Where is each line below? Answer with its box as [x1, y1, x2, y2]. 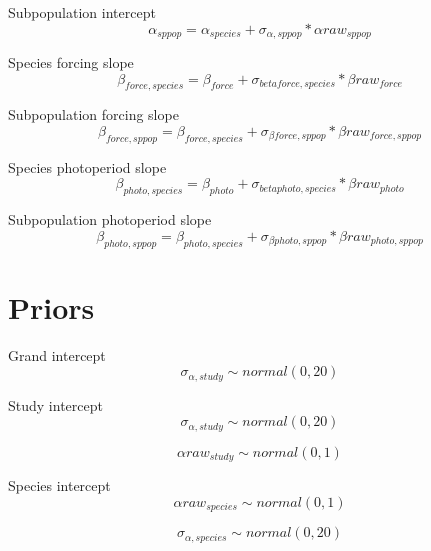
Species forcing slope [8, 52, 134, 73]
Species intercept [8, 475, 111, 496]
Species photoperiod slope [8, 156, 167, 177]
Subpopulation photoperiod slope [8, 209, 212, 230]
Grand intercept [8, 344, 106, 365]
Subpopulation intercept [8, 2, 156, 22]
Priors [8, 286, 95, 327]
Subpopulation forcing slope [8, 104, 179, 125]
